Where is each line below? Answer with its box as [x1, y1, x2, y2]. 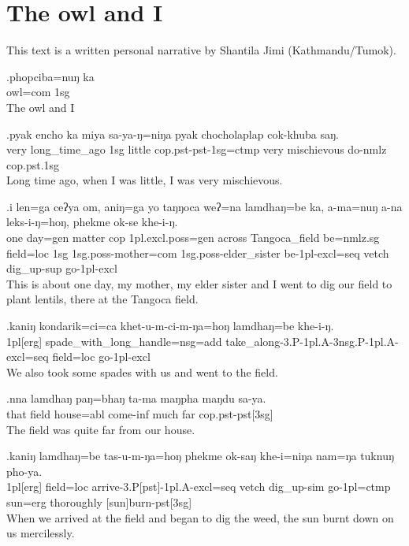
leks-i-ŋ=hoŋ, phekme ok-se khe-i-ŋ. [6, 214, 178, 230]
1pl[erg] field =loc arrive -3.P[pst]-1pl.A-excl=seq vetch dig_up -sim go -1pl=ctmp [6, 478, 391, 495]
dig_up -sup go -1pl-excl [6, 260, 117, 277]
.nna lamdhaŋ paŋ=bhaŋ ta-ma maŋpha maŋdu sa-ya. [6, 390, 266, 407]
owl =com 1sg [6, 84, 70, 100]
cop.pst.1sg [6, 156, 60, 173]
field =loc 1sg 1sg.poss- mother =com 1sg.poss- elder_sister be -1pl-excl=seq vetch [6, 244, 389, 261]
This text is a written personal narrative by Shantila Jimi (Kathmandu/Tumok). [6, 42, 396, 58]
